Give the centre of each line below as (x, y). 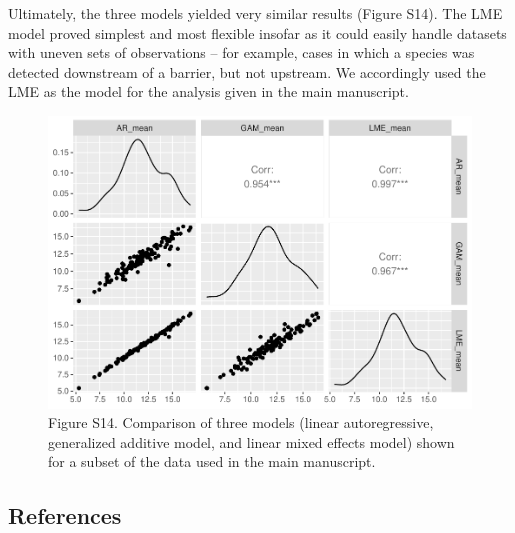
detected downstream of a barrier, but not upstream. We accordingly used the (247, 71)
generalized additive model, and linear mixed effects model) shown (251, 441)
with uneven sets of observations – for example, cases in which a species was (241, 52)
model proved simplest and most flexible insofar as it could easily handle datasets (257, 32)
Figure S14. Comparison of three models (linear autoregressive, (241, 422)
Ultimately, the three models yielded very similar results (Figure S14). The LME (255, 13)
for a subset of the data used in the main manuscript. (212, 461)
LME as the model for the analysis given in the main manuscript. (208, 91)
